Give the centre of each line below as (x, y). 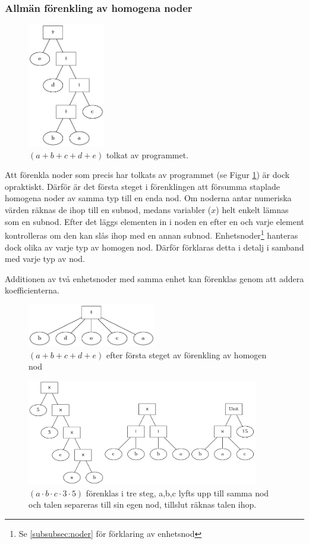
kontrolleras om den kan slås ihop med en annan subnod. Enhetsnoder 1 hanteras (152, 234)
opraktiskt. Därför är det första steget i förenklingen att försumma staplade (142, 186)
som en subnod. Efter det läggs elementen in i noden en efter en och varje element (154, 221)
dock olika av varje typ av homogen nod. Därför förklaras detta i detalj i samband (154, 247)
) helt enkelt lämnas (252, 210)
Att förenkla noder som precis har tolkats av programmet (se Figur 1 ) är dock (147, 175)
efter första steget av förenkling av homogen (186, 354)
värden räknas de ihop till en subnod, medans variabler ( (108, 210)
